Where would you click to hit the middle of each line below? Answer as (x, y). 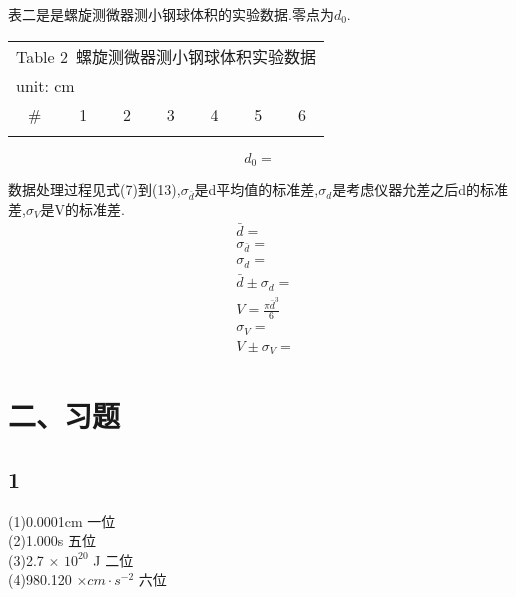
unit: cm (45, 85)
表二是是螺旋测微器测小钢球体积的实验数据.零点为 (171, 14)
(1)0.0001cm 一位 (62, 520)
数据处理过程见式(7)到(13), (94, 189)
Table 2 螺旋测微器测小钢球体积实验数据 (166, 56)
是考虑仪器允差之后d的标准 (420, 189)
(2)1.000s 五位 (52, 540)
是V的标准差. (82, 208)
